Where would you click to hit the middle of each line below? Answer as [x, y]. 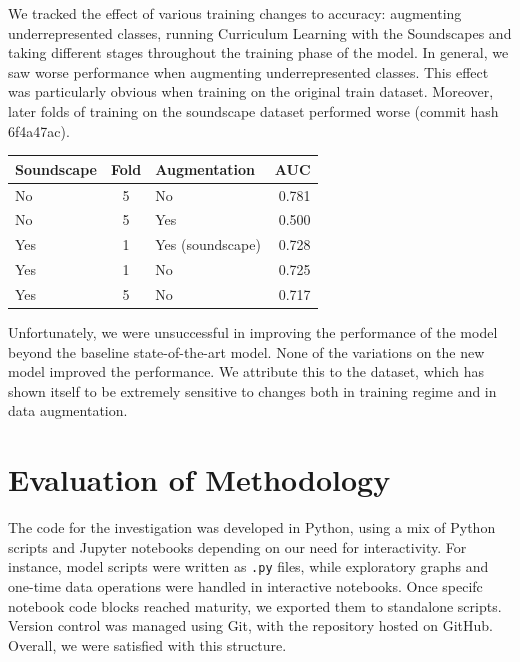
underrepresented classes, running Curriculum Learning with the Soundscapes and [260, 32]
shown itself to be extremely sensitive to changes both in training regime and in [252, 390]
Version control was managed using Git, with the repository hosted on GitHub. [250, 625]
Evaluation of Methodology [199, 479]
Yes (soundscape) [208, 244]
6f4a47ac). [39, 130]
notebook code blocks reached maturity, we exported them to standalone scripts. [255, 605]
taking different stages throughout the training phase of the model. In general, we [258, 52]
